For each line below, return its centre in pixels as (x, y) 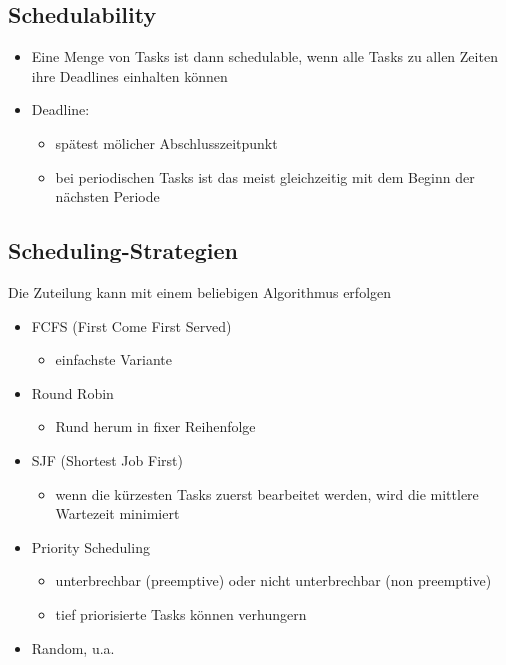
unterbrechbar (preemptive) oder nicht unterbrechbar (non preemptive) (273, 580)
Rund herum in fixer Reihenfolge (155, 426)
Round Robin (72, 392)
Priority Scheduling (90, 546)
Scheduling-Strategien (123, 250)
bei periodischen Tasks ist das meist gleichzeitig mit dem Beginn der (265, 176)
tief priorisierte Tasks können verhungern (181, 613)
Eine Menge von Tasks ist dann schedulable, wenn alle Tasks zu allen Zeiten (264, 56)
